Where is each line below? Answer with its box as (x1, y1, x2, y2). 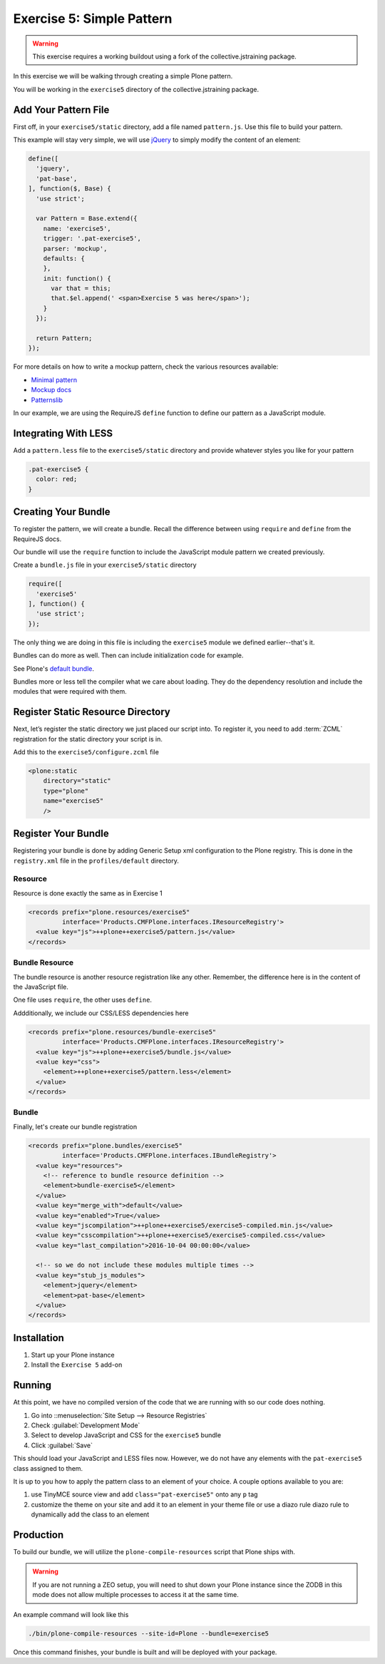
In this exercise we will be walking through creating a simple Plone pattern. (13, 72, 233, 81)
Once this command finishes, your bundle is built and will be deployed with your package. (13, 1648, 277, 1656)
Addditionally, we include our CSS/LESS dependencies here (13, 1009, 189, 1017)
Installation (13, 1332, 64, 1344)
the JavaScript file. (13, 982, 69, 991)
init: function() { (43, 274, 112, 282)
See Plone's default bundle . (13, 664, 94, 673)
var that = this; (51, 284, 112, 292)
